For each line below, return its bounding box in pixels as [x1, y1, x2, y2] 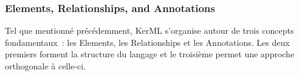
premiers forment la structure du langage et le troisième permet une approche [5, 48, 295, 60]
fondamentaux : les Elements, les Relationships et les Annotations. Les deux [5, 36, 290, 48]
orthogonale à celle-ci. [5, 60, 86, 72]
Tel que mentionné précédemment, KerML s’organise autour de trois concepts [5, 24, 294, 37]
